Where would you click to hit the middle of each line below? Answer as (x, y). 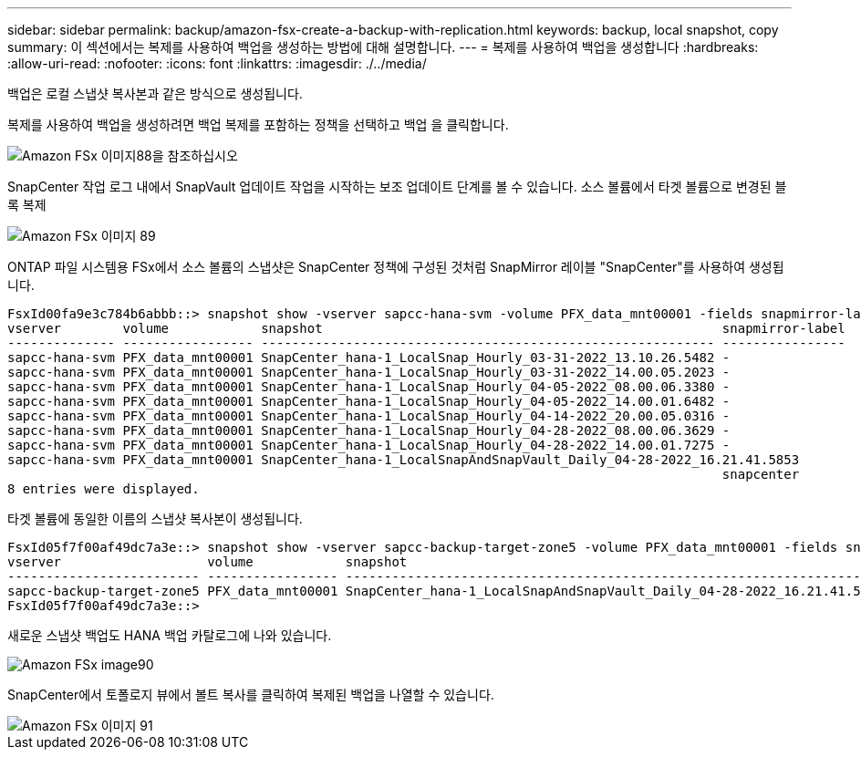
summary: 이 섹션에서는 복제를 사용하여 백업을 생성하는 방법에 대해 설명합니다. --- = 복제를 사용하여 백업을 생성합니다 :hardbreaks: (383, 47)
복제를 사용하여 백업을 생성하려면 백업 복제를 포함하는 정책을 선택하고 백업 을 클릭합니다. (258, 124)
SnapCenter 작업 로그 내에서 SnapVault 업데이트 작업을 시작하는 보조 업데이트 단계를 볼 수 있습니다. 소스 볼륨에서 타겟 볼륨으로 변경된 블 (397, 187)
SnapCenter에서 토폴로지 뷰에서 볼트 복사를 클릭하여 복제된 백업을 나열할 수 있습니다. (251, 695)
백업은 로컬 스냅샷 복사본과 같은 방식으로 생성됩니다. (155, 93)
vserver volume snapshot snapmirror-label (426, 328)
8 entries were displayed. (104, 489)
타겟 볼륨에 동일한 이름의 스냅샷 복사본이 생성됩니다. (155, 518)
